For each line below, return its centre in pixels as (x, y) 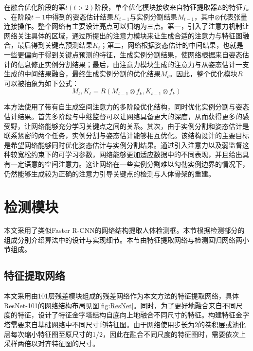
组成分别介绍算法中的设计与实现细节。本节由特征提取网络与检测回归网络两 (123, 239)
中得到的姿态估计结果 (80, 16)
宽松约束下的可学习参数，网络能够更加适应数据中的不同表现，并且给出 (130, 154)
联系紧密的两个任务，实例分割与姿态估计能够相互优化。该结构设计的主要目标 (126, 135)
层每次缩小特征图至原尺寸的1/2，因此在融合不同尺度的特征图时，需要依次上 (125, 334)
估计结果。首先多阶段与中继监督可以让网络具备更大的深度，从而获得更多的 (123, 116)
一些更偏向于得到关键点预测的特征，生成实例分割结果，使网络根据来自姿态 (123, 54)
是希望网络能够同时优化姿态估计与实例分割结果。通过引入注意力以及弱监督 (123, 145)
